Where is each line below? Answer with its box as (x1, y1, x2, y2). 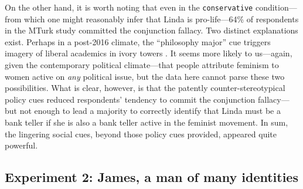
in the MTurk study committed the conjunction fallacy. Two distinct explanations (5, 24, 298, 36)
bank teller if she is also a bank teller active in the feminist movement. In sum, (5, 116, 288, 128)
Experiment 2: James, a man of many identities (5, 168, 298, 186)
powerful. (5, 139, 38, 151)
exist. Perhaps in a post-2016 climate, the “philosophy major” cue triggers (5, 35, 271, 48)
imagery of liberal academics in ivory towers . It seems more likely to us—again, (5, 47, 292, 59)
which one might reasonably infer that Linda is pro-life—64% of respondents (24, 12, 299, 25)
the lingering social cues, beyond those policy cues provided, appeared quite (5, 127, 277, 140)
